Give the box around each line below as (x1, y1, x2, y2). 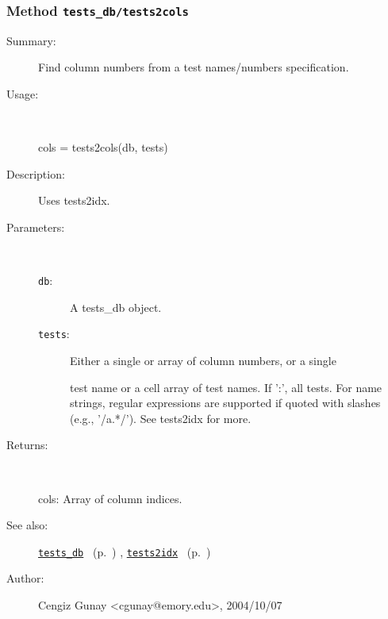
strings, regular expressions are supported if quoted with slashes (70, 394, 381, 411)
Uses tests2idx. (38, 192, 110, 209)
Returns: (6, 436, 48, 453)
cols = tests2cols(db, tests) (38, 139, 168, 156)
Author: (6, 570, 44, 586)
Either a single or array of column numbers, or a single (70, 352, 336, 369)
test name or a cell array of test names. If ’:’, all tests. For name (70, 379, 382, 395)
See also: (6, 517, 48, 533)
